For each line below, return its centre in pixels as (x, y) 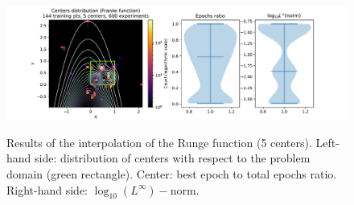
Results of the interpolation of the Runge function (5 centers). (159, 142)
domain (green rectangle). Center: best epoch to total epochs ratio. (172, 173)
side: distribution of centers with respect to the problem (173, 158)
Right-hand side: (47, 189)
